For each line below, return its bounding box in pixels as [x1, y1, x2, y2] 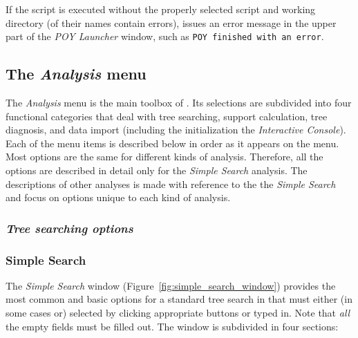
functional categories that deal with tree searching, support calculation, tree [6, 109, 328, 123]
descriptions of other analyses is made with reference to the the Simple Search [6, 176, 336, 191]
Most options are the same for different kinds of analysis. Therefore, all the [6, 149, 323, 164]
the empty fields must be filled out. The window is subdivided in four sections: [6, 319, 339, 333]
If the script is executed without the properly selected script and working [6, 2, 316, 16]
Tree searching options [6, 219, 133, 236]
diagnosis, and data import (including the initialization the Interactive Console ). [6, 122, 346, 137]
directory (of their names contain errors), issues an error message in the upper [6, 15, 337, 30]
